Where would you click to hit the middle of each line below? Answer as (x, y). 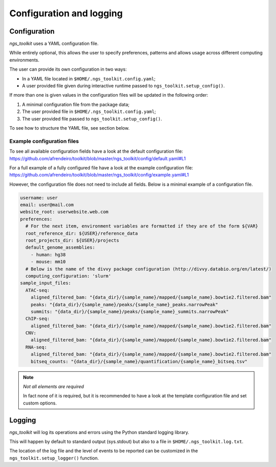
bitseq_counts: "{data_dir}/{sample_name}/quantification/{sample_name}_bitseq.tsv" (139, 361)
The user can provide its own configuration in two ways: (68, 69)
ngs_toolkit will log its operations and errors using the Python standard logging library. (99, 432)
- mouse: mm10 (48, 262)
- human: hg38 (48, 255)
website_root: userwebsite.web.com (64, 212)
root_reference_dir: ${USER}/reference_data (82, 233)
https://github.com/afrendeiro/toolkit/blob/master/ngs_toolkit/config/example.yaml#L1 (99, 175)
